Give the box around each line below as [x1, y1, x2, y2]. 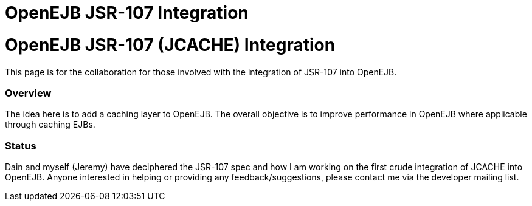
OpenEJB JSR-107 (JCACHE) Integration [5, 34, 336, 55]
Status [5, 139, 36, 152]
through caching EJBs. [5, 119, 95, 130]
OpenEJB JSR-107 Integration [5, 2, 249, 23]
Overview [5, 86, 52, 99]
